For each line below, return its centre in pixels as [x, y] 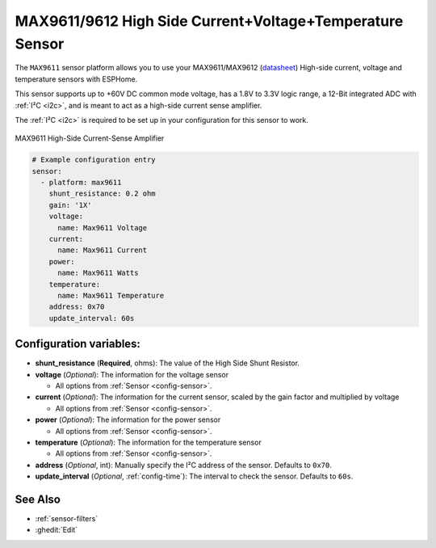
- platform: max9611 [81, 183]
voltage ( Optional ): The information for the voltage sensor [132, 374]
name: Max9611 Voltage [103, 228]
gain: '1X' [70, 205]
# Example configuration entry [94, 160]
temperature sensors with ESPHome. [76, 79]
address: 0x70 [77, 307]
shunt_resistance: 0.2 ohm [103, 194]
